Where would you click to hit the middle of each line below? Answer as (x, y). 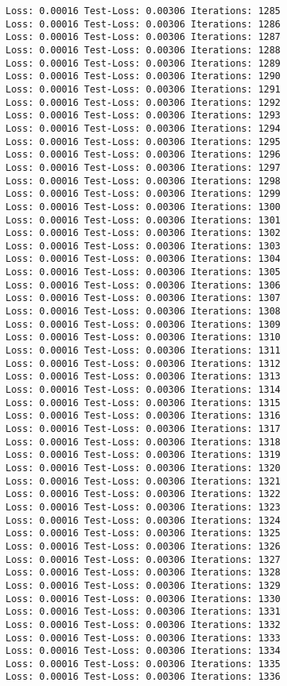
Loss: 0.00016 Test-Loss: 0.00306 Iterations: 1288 (143, 50)
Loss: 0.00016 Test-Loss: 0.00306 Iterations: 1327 (143, 559)
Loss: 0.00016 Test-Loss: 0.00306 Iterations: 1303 (143, 246)
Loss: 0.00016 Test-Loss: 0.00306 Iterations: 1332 (143, 624)
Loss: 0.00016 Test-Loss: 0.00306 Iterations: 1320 (143, 468)
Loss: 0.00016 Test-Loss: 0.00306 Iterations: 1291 (143, 89)
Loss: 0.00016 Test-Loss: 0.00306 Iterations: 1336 (143, 677)
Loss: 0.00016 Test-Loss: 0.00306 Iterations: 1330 (143, 599)
